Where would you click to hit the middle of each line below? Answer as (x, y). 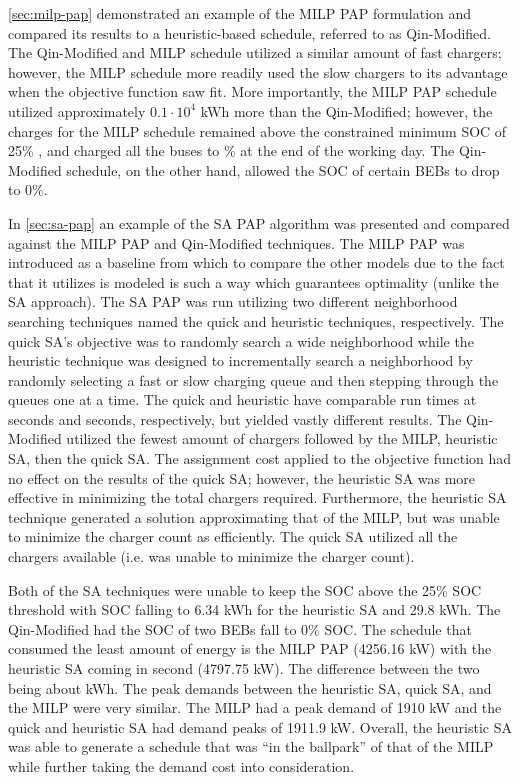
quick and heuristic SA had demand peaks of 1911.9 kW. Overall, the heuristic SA (260, 726)
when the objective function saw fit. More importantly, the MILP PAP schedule (252, 91)
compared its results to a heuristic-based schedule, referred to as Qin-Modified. (249, 32)
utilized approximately (77, 110)
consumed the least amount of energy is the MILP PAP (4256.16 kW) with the (250, 648)
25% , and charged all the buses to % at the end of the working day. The (231, 150)
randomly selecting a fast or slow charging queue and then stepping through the (253, 379)
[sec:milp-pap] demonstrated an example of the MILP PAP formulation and (240, 13)
